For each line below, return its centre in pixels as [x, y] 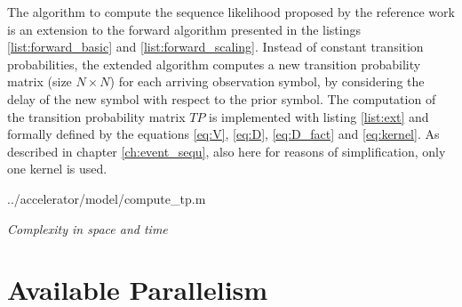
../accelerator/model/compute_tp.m [107, 198]
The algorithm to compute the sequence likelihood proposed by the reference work [231, 12]
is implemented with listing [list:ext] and [319, 116]
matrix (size [40, 81]
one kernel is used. [57, 169]
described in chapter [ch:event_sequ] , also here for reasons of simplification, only [227, 151]
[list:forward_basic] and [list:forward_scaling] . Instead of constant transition [215, 47]
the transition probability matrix [96, 116]
